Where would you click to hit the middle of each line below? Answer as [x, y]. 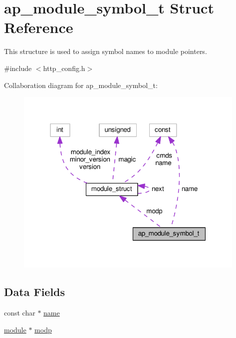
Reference [39, 27]
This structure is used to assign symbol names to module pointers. [106, 51]
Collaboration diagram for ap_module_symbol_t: [81, 85]
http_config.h [64, 68]
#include [18, 68]
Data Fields [35, 292]
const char [20, 313]
